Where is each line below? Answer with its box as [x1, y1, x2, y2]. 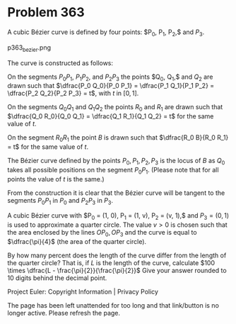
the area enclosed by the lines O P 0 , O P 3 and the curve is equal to [7, 228, 197, 238]
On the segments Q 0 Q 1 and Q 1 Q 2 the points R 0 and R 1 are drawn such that [7, 103, 223, 113]
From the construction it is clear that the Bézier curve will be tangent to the [7, 189, 225, 197]
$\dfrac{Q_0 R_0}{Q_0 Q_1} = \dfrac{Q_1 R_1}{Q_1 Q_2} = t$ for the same [7, 112, 214, 121]
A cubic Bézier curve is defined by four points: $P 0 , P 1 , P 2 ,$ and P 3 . [7, 28, 205, 38]
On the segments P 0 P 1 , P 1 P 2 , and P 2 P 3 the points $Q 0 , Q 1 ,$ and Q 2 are [7, 72, 213, 82]
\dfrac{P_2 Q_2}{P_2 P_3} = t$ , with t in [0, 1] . [7, 89, 139, 98]
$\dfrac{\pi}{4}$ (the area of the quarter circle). [7, 237, 147, 245]
